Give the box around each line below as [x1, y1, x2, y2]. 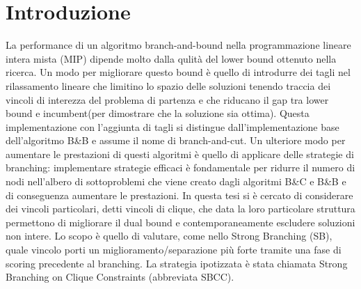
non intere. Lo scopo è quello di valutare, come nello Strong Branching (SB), [6, 228, 332, 243]
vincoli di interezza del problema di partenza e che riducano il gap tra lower [6, 92, 329, 107]
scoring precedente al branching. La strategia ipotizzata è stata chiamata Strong [6, 256, 348, 270]
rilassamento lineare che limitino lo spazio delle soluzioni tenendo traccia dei [6, 78, 331, 93]
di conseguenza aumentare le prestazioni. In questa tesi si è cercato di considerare [6, 187, 353, 202]
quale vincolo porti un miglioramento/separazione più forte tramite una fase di [6, 242, 342, 257]
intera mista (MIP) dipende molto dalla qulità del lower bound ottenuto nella [6, 51, 337, 65]
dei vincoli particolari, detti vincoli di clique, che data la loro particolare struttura [6, 201, 355, 216]
